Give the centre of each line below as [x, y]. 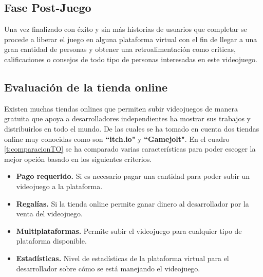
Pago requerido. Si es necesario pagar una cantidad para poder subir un [133, 176]
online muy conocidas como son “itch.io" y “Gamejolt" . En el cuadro [117, 138]
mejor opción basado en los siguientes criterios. [78, 159]
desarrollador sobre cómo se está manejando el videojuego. [108, 268]
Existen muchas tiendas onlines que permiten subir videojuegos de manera [121, 108]
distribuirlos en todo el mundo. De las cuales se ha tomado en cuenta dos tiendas [132, 128]
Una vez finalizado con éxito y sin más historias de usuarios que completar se [126, 29]
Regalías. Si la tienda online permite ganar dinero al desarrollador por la [133, 203]
